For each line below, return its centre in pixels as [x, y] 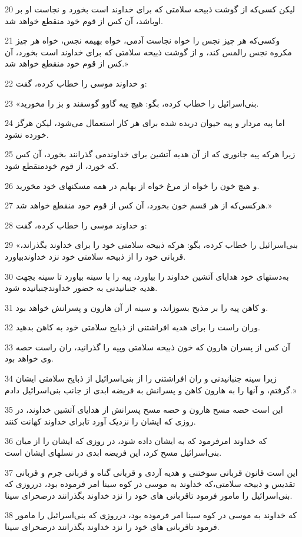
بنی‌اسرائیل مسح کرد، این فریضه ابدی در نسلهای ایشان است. [113, 453]
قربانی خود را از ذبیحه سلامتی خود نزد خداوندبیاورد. [95, 256]
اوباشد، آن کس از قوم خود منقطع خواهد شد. [84, 20]
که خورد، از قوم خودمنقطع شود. [62, 165]
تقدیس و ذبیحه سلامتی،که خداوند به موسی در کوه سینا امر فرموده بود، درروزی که [150, 484]
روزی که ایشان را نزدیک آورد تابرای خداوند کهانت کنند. [100, 421]
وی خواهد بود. [29, 358]
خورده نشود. [27, 134]
